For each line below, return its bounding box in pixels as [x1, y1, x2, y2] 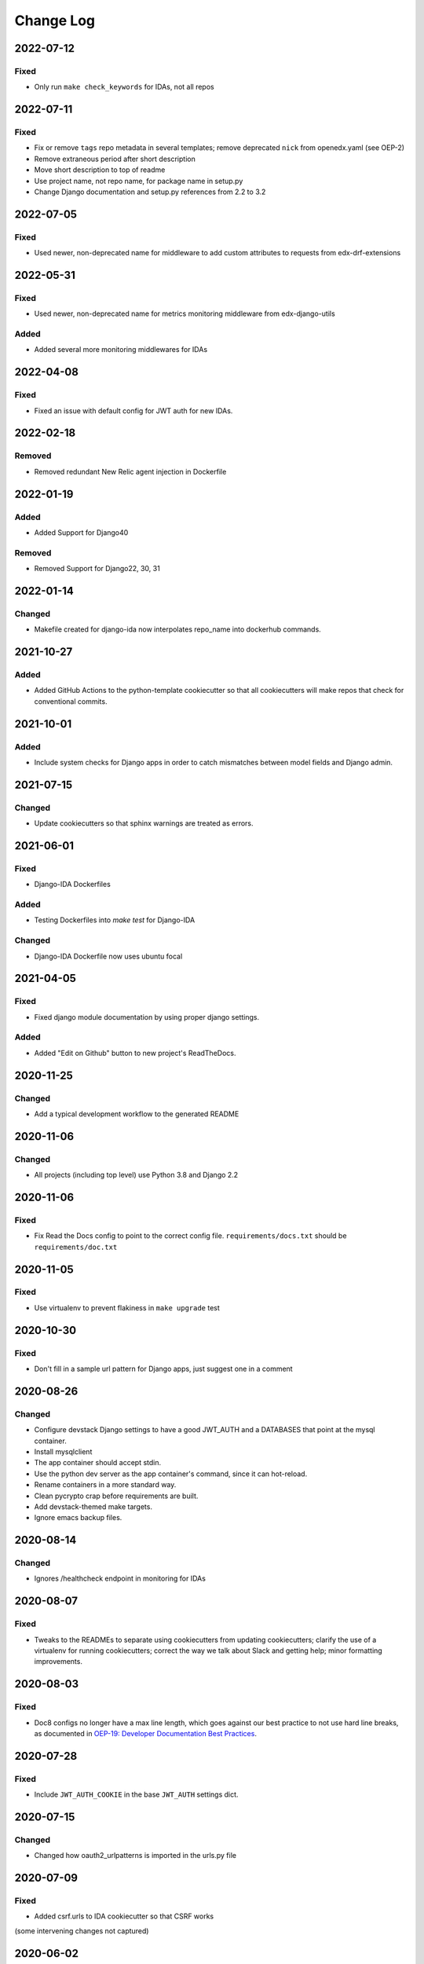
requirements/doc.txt [34, 1242, 118, 1251]
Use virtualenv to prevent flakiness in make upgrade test [34, 1303, 220, 1312]
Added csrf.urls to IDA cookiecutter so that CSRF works [34, 1911, 214, 1921]
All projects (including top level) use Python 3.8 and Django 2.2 [34, 1171, 239, 1180]
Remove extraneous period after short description [34, 154, 196, 163]
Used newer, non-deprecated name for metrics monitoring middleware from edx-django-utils [34, 309, 335, 318]
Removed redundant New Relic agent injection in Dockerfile [34, 467, 227, 476]
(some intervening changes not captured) [14, 1926, 149, 1936]
